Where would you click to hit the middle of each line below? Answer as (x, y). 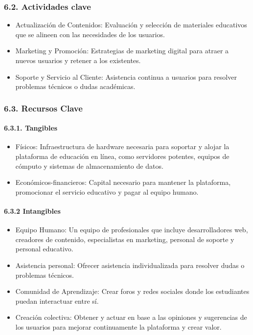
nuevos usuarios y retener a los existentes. (78, 60)
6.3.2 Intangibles (32, 211)
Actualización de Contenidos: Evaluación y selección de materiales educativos (131, 25)
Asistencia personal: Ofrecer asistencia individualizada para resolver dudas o (130, 265)
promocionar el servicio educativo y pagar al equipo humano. (107, 191)
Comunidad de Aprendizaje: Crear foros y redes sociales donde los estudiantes (132, 291)
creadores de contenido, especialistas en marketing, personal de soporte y (125, 239)
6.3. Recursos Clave (43, 108)
